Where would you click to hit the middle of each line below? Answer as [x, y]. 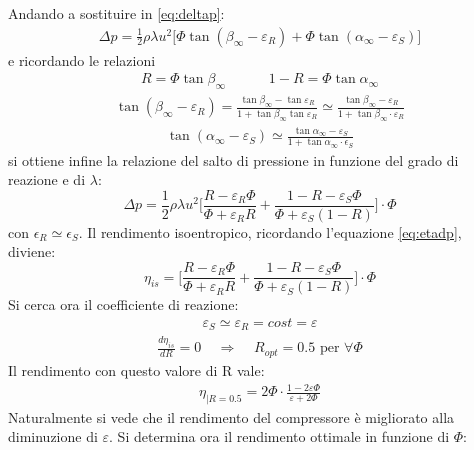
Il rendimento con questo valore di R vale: [136, 369]
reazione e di [47, 179]
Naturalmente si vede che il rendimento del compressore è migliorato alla [231, 416]
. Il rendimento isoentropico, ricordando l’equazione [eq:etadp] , [270, 231]
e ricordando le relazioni [82, 59]
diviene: [32, 251]
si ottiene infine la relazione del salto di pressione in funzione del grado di [233, 159]
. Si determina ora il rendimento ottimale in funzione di [279, 436]
